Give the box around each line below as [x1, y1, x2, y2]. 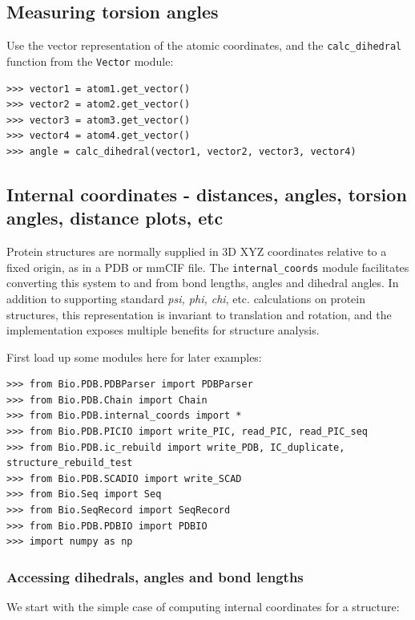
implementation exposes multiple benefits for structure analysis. [6, 322, 320, 338]
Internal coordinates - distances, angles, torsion [6, 181, 407, 206]
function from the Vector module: [6, 52, 174, 69]
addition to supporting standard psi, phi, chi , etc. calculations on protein [6, 290, 365, 306]
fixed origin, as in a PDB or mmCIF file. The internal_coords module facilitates [6, 258, 409, 275]
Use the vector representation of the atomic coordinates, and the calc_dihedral [6, 37, 402, 54]
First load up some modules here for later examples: [6, 348, 262, 365]
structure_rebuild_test [6, 457, 133, 469]
